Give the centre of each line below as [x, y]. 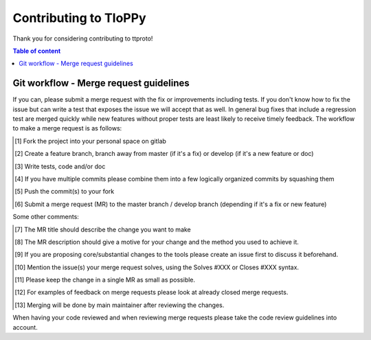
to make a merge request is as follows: [67, 128]
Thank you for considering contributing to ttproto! [83, 38]
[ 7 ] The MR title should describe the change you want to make [103, 229]
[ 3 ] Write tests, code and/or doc [60, 166]
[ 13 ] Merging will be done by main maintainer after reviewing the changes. [120, 305]
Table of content [37, 51]
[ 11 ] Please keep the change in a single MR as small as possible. [105, 280]
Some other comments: [46, 217]
